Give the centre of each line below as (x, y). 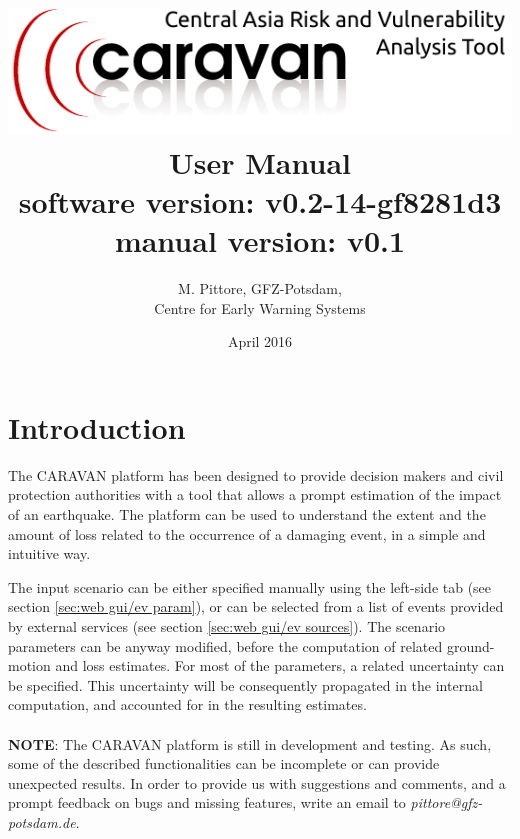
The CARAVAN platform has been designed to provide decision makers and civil (256, 474)
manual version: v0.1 (260, 240)
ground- (470, 645)
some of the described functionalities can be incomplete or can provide (224, 763)
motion (29, 665)
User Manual (260, 161)
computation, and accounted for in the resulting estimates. (187, 704)
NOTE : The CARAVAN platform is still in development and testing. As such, (250, 743)
